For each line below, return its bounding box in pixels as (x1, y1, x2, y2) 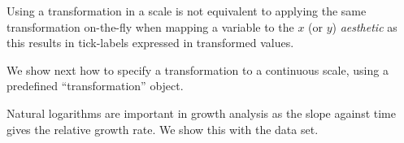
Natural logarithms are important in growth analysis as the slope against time (7, 104, 396, 121)
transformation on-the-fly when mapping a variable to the (7, 18, 294, 35)
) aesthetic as (332, 18, 397, 35)
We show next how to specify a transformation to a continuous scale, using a (7, 61, 389, 78)
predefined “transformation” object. (7, 77, 184, 94)
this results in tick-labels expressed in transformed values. (7, 34, 294, 51)
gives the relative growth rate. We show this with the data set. (7, 120, 319, 137)
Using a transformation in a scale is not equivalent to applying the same (7, 2, 367, 19)
